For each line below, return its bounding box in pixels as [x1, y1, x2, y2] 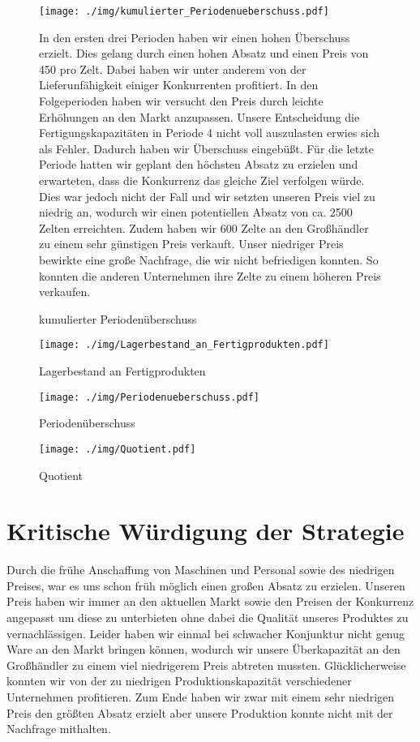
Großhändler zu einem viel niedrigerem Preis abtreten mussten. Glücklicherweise [6, 656, 406, 673]
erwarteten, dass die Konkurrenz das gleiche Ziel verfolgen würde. [39, 172, 365, 188]
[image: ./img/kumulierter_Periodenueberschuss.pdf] [39, 6, 329, 17]
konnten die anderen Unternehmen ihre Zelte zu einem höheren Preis [39, 267, 381, 284]
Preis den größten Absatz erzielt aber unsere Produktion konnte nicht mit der [6, 704, 393, 721]
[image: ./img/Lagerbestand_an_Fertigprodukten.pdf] [39, 339, 329, 351]
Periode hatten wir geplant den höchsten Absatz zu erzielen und [39, 156, 358, 173]
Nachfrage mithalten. [6, 720, 111, 737]
